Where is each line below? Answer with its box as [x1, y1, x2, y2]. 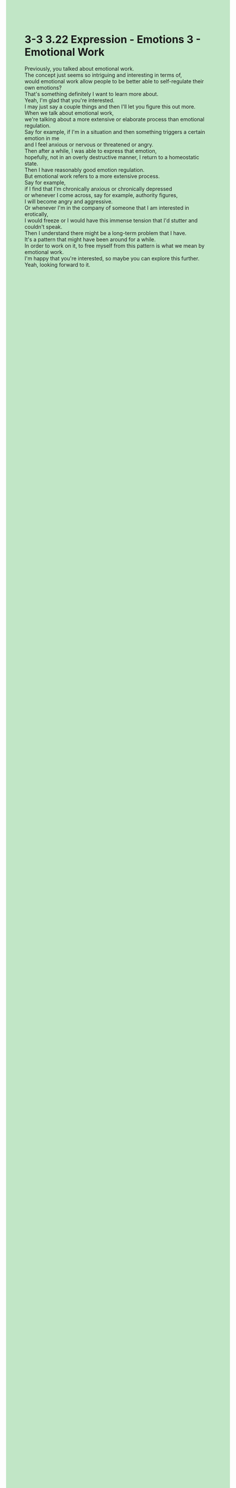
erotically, [24, 210, 49, 217]
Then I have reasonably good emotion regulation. [24, 166, 145, 173]
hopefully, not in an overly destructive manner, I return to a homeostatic [24, 154, 199, 161]
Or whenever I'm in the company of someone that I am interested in [24, 204, 189, 211]
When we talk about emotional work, [24, 109, 114, 116]
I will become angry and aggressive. [24, 198, 113, 205]
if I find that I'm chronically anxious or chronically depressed [24, 185, 173, 192]
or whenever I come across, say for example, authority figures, [24, 191, 178, 199]
